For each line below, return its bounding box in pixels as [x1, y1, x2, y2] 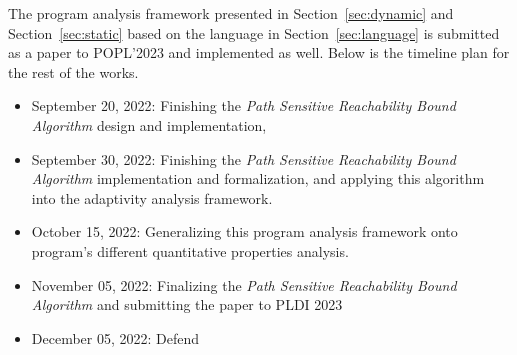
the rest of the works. [8, 61, 139, 82]
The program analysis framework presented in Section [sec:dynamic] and [8, 3, 454, 23]
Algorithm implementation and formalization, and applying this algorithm [31, 168, 485, 189]
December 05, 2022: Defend [31, 327, 200, 348]
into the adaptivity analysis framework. [31, 187, 273, 208]
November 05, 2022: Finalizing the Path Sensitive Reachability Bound [31, 274, 457, 295]
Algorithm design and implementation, [31, 114, 267, 135]
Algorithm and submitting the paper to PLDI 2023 [31, 294, 343, 315]
